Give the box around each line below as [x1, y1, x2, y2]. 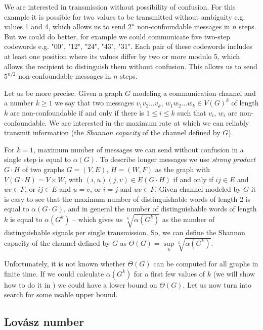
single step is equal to [4, 154, 71, 164]
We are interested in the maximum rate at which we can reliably [49, 117, 249, 128]
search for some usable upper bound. [4, 289, 118, 300]
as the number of [162, 213, 215, 224]
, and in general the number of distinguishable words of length [64, 203, 257, 214]
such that [177, 107, 206, 118]
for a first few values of [134, 268, 205, 279]
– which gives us [72, 213, 123, 224]
